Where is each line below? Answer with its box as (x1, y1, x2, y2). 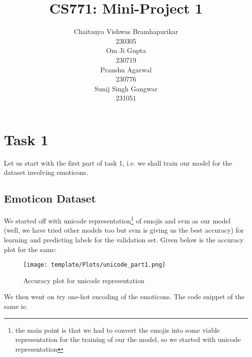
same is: (4, 301, 28, 311)
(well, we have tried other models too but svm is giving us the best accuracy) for (4, 225, 244, 235)
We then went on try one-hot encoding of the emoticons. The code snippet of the (4, 291, 245, 302)
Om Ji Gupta (106, 45, 146, 55)
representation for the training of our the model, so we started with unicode (15, 334, 241, 344)
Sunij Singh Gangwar (94, 83, 158, 93)
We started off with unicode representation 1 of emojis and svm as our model (4, 214, 231, 225)
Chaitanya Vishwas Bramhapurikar (74, 26, 178, 36)
